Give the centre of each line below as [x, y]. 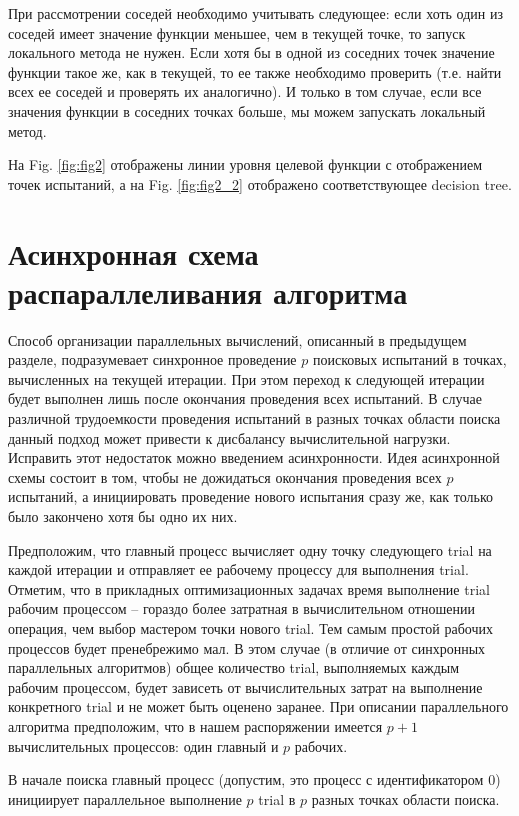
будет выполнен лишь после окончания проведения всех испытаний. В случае [245, 398]
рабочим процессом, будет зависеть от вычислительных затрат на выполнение [245, 686]
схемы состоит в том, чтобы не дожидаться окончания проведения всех [225, 476]
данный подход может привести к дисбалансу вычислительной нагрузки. [229, 437]
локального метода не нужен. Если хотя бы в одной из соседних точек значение [251, 52]
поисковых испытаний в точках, [409, 359]
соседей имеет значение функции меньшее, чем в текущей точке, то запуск [237, 32]
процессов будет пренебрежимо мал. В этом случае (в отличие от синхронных [247, 647]
